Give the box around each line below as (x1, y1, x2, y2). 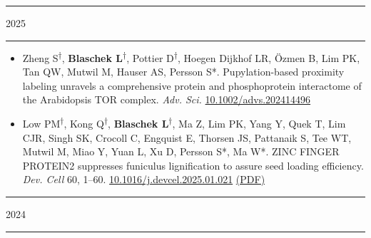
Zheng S (22, 50, 59, 65)
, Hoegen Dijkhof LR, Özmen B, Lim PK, (177, 50, 360, 65)
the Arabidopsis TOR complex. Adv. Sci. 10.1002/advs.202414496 (22, 92, 311, 107)
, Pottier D (126, 50, 174, 65)
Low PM (22, 115, 61, 130)
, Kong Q (63, 115, 104, 130)
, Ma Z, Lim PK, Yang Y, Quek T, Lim (172, 115, 346, 130)
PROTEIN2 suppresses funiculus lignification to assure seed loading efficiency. (22, 157, 364, 172)
